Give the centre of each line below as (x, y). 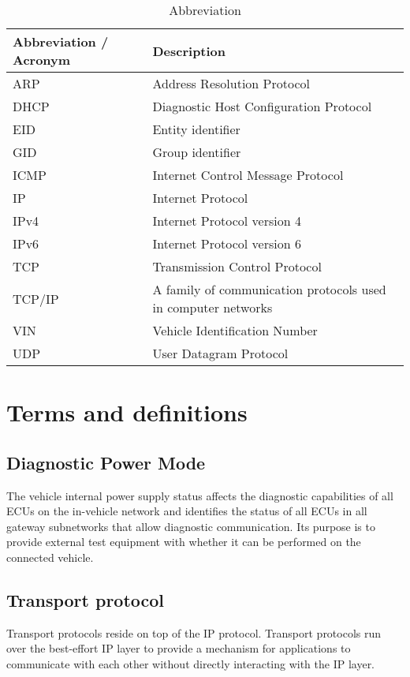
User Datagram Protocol (220, 353)
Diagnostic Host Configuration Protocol (262, 106)
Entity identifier (196, 129)
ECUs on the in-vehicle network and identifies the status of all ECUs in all (187, 511)
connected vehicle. (50, 557)
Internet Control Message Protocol (248, 175)
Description (189, 50)
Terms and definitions (127, 412)
